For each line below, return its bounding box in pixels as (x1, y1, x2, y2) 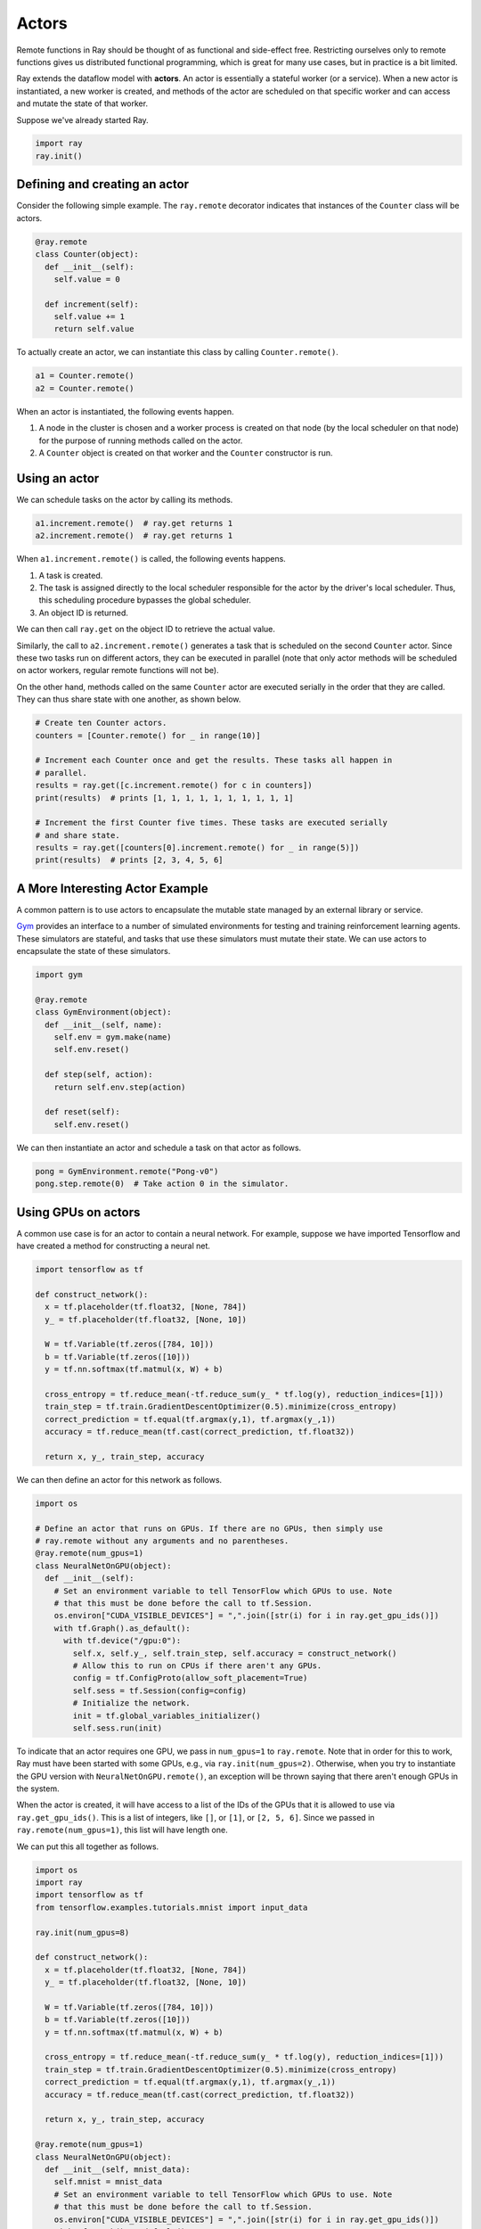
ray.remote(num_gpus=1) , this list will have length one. (16, 1824, 228, 1836)
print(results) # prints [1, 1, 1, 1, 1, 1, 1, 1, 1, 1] (35, 793, 294, 802)
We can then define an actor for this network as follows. (16, 1474, 223, 1485)
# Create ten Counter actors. (35, 718, 167, 728)
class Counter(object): (35, 250, 140, 259)
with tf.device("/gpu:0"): (63, 1636, 182, 1646)
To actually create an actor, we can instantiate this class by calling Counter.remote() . (16, 347, 338, 358)
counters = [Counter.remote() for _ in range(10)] (35, 730, 262, 740)
